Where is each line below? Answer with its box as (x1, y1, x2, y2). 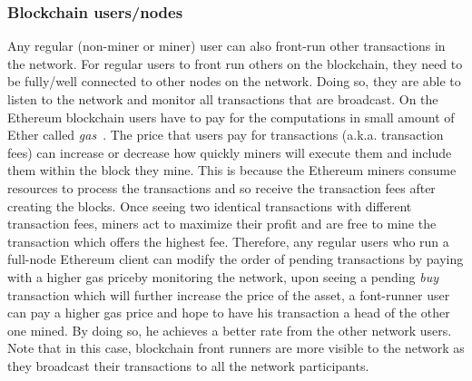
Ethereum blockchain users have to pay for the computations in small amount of (7, 107, 455, 126)
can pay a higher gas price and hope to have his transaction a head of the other (7, 303, 450, 322)
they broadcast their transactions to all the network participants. (7, 356, 369, 375)
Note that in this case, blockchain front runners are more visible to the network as (7, 338, 465, 357)
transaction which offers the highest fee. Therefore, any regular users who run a (7, 231, 449, 250)
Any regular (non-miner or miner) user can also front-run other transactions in (7, 36, 446, 55)
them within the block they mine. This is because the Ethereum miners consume (7, 161, 457, 180)
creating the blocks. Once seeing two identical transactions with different (7, 196, 412, 215)
